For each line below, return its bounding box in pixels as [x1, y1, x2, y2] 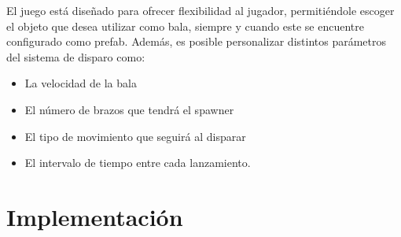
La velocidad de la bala [24, 75, 137, 91]
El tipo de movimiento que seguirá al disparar [24, 128, 246, 144]
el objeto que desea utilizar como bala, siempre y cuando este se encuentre [6, 17, 364, 34]
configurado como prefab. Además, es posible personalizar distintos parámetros [6, 33, 386, 50]
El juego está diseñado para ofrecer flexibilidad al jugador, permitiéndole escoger [6, 2, 395, 18]
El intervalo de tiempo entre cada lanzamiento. [24, 154, 251, 171]
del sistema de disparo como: [6, 48, 145, 65]
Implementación [6, 200, 183, 232]
